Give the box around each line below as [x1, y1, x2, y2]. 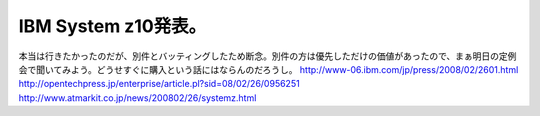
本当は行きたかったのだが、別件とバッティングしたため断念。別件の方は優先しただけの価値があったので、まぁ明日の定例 [18, 50, 517, 62]
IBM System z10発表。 [18, 15, 207, 37]
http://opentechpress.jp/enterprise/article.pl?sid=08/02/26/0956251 [18, 78, 300, 90]
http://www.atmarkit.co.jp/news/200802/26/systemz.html [18, 91, 257, 104]
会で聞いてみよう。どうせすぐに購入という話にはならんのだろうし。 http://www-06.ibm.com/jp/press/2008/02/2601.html [18, 63, 519, 75]
